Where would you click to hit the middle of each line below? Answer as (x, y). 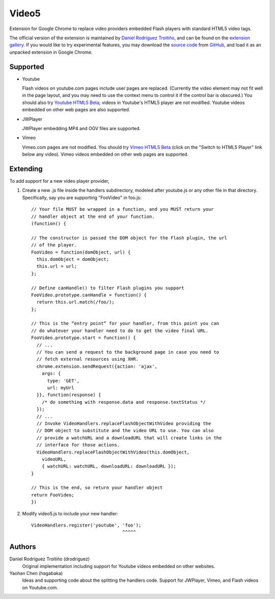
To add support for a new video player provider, (59, 181)
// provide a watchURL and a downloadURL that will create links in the (129, 438)
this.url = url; (57, 266)
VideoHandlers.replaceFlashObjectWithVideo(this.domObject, (113, 452)
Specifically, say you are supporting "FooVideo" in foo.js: (82, 197)
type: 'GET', (63, 381)
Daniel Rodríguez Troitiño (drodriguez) (50, 559)
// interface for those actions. (78, 445)
